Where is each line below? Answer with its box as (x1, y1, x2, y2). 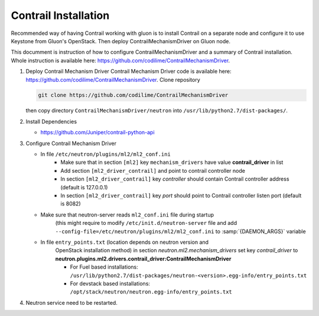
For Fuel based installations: (70, 263, 138, 270)
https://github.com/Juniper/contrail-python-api (40, 129, 155, 136)
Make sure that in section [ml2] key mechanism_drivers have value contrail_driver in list (60, 159, 284, 166)
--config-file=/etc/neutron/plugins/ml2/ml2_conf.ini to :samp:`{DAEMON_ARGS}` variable (55, 228, 307, 235)
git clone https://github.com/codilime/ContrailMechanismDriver (38, 92, 229, 99)
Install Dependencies (25, 118, 77, 125)
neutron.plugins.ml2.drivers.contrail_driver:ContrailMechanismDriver (55, 255, 232, 262)
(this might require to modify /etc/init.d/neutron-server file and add (55, 220, 237, 227)
